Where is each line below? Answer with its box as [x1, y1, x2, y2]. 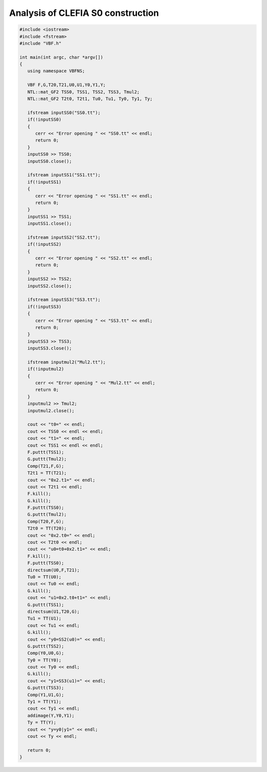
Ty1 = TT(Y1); [27, 699, 62, 705]
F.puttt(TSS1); [27, 449, 64, 455]
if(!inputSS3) [27, 304, 62, 309]
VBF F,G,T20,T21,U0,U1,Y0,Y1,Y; [27, 82, 106, 88]
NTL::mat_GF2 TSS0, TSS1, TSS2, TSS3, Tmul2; [27, 89, 140, 95]
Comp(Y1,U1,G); [27, 692, 64, 698]
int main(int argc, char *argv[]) [19, 54, 103, 60]
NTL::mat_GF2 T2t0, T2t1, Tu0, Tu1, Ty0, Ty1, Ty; [27, 96, 153, 102]
